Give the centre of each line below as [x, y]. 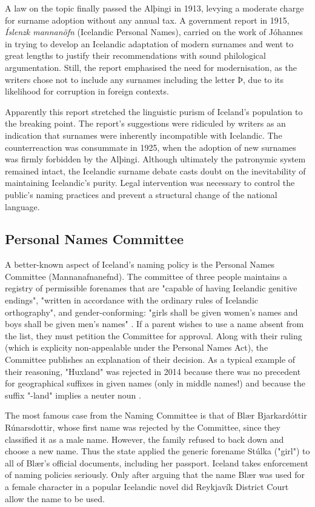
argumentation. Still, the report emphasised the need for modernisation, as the [151, 67]
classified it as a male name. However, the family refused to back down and [144, 439]
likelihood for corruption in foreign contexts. [87, 91]
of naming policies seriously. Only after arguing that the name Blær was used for [155, 475]
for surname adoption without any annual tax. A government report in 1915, [147, 20]
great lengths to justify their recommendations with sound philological [135, 55]
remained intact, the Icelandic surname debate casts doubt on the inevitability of [155, 171]
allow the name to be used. [55, 498]
